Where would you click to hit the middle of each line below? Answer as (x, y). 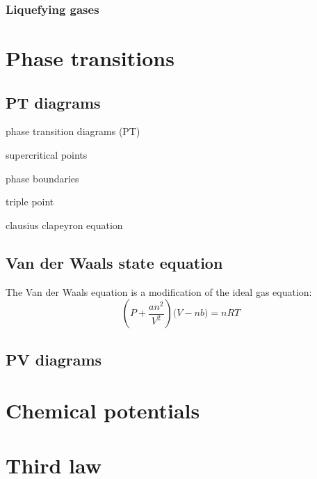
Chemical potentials (103, 410)
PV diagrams (54, 359)
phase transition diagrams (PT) (73, 131)
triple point (30, 202)
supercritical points (47, 155)
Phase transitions (90, 58)
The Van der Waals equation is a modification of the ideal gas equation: (159, 291)
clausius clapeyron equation (64, 225)
